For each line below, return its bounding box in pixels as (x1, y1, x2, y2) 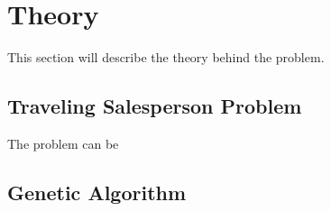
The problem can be (7, 133, 119, 152)
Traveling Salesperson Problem (7, 92, 302, 120)
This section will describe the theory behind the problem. (7, 48, 325, 67)
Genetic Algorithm (7, 178, 187, 206)
